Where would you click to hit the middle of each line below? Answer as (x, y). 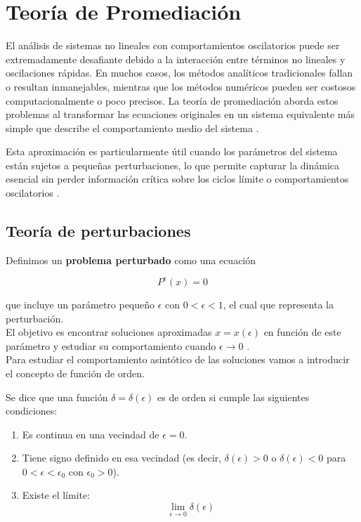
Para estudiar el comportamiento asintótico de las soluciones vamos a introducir (178, 359)
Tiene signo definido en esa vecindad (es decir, (122, 458)
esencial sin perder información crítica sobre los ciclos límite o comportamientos (177, 179)
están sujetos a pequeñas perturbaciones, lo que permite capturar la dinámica (173, 165)
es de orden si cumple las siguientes (234, 397)
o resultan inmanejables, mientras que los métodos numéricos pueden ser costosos (181, 86)
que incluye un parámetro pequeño (80, 304)
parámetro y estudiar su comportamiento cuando (111, 345)
